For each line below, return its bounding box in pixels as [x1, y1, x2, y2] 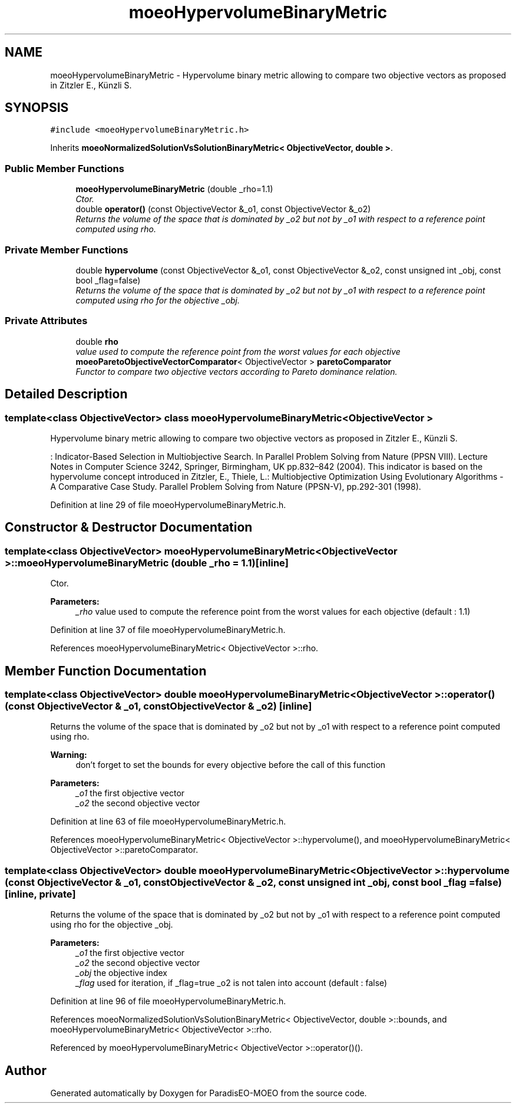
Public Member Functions [5, 162, 124, 174]
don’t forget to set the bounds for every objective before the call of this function [75, 760, 386, 770]
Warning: [50, 750, 87, 760]
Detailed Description [5, 387, 128, 402]
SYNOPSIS [5, 100, 69, 116]
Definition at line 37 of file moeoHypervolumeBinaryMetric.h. [50, 625, 286, 635]
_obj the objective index [75, 968, 167, 978]
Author [5, 1063, 47, 1078]
